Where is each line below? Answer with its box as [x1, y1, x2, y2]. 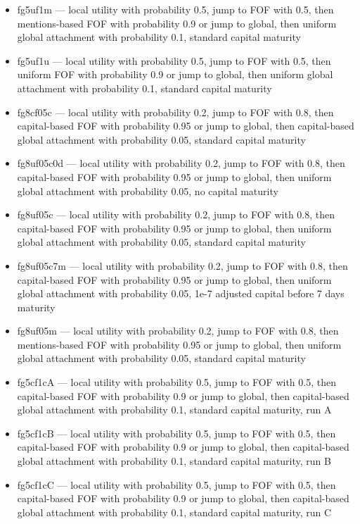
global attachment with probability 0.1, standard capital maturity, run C [17, 504, 332, 519]
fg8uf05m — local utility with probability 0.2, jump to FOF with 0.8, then [17, 323, 339, 338]
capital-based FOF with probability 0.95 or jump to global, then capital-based [17, 118, 354, 133]
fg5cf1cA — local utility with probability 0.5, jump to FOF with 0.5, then [17, 375, 336, 389]
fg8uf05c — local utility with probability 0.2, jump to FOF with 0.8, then [17, 207, 335, 222]
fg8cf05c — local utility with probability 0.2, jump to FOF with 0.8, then [17, 104, 334, 119]
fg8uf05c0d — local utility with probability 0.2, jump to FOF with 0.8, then [17, 156, 345, 170]
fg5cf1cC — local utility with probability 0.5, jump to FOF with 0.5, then [17, 477, 336, 492]
